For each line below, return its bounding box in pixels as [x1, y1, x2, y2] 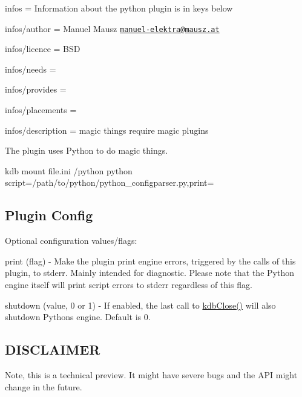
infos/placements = [5, 103, 77, 116]
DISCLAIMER [5, 340, 100, 359]
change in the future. [5, 380, 82, 393]
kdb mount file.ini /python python [5, 164, 133, 177]
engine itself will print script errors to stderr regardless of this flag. [5, 278, 252, 290]
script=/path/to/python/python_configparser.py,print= [5, 176, 214, 189]
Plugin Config [5, 206, 93, 225]
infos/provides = [5, 83, 67, 96]
